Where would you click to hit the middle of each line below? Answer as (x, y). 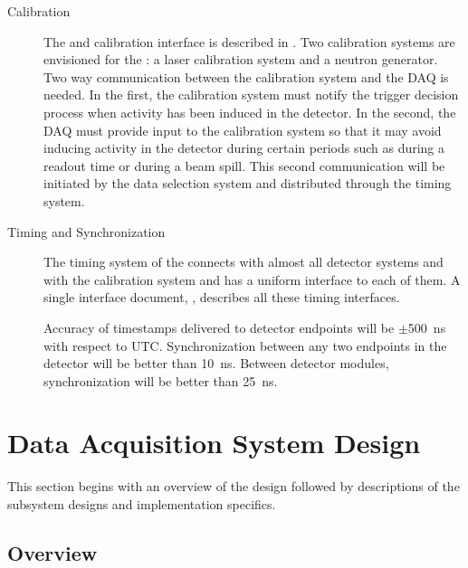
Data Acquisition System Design (214, 443)
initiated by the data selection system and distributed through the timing (248, 183)
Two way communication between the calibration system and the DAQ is (246, 76)
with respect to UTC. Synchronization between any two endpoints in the (245, 345)
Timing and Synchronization (86, 231)
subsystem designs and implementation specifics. (142, 504)
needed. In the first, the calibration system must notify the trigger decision (251, 95)
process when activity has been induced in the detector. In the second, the (250, 112)
